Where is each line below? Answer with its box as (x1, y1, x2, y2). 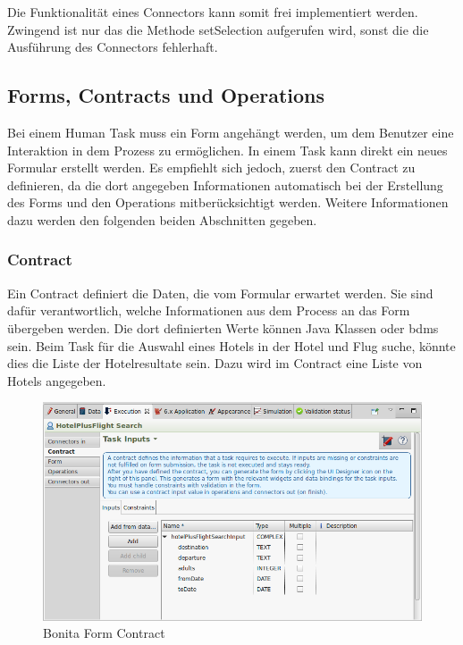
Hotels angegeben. (7, 371, 106, 390)
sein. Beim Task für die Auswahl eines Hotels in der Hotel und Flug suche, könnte (7, 336, 456, 355)
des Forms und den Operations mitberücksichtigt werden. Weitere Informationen (7, 193, 449, 212)
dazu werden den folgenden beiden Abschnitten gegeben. (7, 210, 317, 229)
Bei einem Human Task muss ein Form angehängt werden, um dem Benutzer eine (7, 122, 454, 141)
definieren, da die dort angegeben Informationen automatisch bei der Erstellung (7, 175, 443, 194)
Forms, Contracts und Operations (7, 81, 325, 109)
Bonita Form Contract (43, 624, 165, 642)
